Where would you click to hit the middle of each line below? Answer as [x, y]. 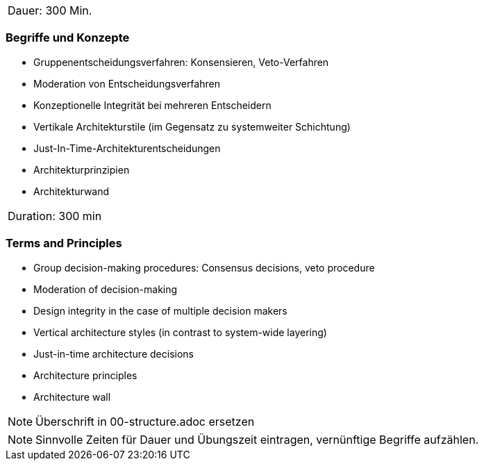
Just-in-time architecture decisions [114, 353]
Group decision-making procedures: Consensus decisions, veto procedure [204, 267]
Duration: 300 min [55, 216]
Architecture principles [85, 375]
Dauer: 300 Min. [50, 10]
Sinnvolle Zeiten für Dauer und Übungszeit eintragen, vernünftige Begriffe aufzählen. [257, 439]
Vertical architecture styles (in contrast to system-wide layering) [180, 332]
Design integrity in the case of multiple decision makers [160, 310]
